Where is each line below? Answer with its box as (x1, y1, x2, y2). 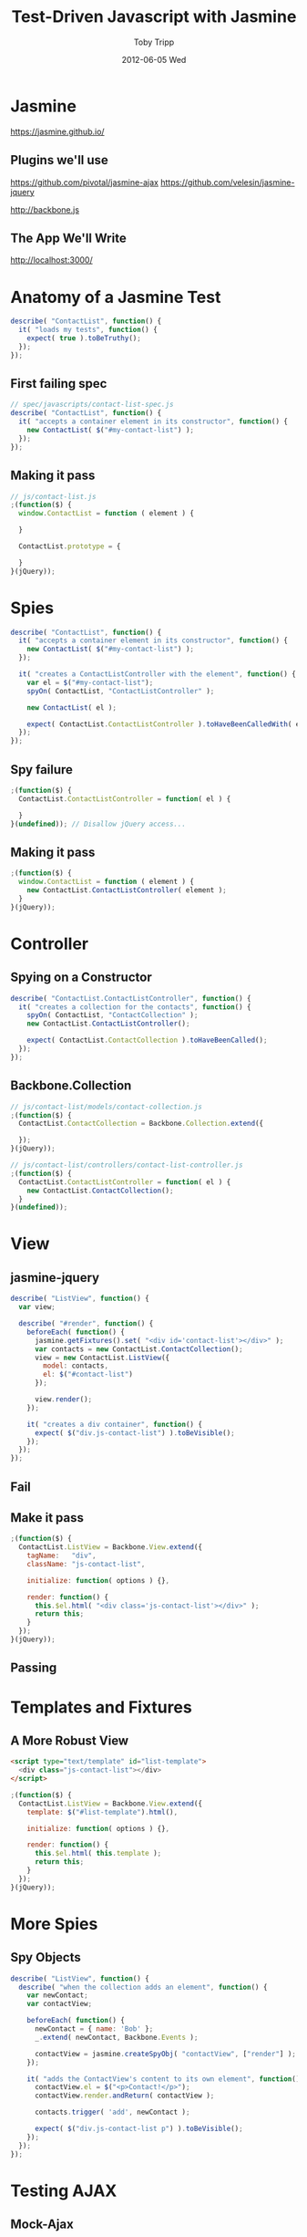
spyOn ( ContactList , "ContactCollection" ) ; (26, 1011, 199, 1020)
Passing (10, 1660, 57, 1676)
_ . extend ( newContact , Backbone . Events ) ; (34, 2033, 199, 2042)
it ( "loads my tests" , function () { (18, 326, 158, 335)
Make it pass (10, 1510, 85, 1525)
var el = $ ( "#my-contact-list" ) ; (26, 678, 154, 687)
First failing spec (10, 376, 107, 391)
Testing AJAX (10, 2180, 118, 2201)
